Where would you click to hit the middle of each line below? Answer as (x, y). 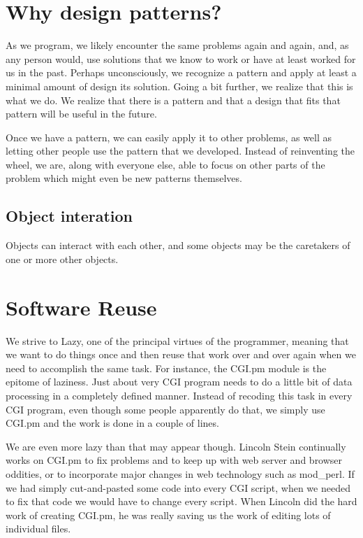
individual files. (38, 529)
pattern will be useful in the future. (81, 114)
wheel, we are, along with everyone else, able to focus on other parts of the (165, 164)
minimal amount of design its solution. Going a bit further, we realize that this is (179, 86)
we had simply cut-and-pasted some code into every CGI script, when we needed (178, 487)
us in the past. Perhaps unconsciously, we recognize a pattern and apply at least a (181, 72)
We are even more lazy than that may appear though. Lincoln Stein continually (176, 446)
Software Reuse (81, 307)
